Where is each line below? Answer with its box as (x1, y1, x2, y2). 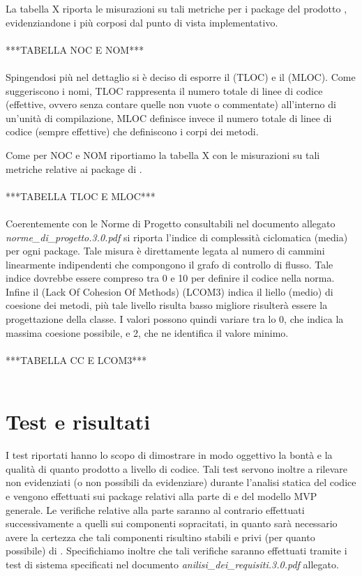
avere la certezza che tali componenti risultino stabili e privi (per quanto (6, 529, 315, 544)
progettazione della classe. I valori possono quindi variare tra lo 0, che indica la (6, 312, 344, 326)
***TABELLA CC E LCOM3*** (6, 352, 147, 367)
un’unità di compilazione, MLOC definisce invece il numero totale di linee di (6, 110, 332, 125)
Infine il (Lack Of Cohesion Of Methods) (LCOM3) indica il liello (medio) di (6, 284, 333, 298)
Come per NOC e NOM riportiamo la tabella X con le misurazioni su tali (6, 147, 320, 162)
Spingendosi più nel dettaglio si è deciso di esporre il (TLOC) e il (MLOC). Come (6, 69, 356, 84)
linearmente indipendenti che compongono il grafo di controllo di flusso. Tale (6, 257, 333, 271)
